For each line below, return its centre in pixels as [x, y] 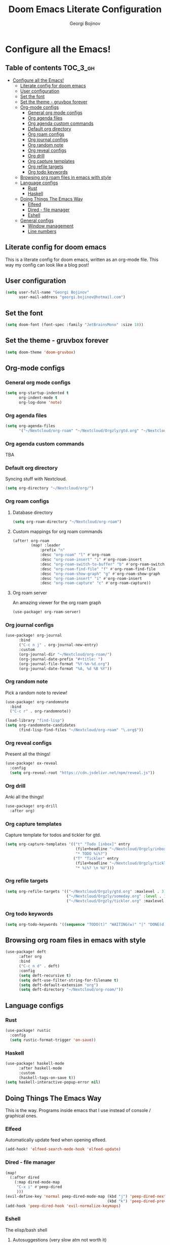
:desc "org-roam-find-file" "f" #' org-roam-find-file [98, 569]
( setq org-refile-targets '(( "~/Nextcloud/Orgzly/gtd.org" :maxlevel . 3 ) [86, 891]
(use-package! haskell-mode [35, 1063]
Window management [51, 226]
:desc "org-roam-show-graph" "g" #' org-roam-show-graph [100, 574]
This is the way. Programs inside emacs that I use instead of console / [78, 1110]
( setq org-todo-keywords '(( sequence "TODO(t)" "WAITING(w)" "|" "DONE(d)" [87, 924]
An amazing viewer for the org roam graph [57, 603]
